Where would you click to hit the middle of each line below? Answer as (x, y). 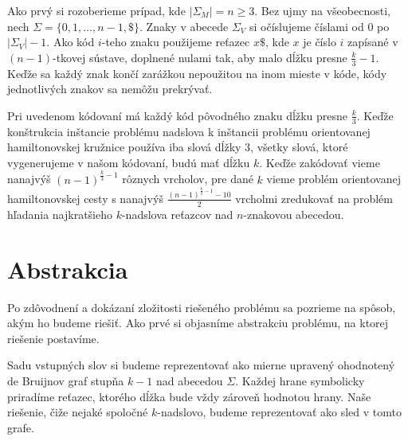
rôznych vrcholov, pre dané (188, 179)
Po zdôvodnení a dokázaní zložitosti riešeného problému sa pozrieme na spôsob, (202, 307)
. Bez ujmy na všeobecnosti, (322, 10)
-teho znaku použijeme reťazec (176, 42)
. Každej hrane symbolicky (300, 380)
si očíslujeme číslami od (307, 26)
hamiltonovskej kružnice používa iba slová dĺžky (124, 147)
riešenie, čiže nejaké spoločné (78, 412)
